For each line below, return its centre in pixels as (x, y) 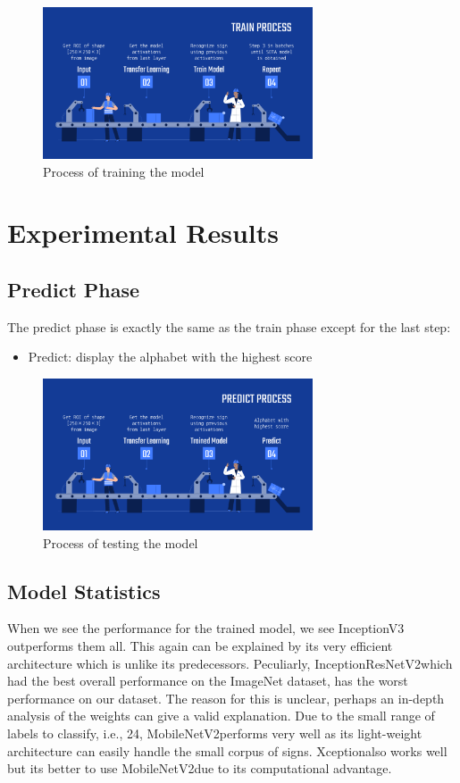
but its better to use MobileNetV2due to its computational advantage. (200, 768)
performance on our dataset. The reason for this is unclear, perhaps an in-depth (226, 698)
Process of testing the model (121, 542)
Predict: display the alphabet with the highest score (170, 357)
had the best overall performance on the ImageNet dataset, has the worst (208, 681)
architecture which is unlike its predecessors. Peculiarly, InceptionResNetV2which (230, 663)
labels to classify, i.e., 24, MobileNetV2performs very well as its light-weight (215, 733)
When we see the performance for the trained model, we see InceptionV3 (206, 628)
